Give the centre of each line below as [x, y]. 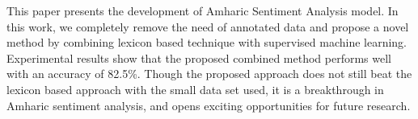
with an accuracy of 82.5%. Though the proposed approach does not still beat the [209, 74]
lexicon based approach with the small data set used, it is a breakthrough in [195, 89]
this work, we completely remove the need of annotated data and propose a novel [208, 26]
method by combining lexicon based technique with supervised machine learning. [207, 42]
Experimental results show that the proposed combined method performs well [199, 57]
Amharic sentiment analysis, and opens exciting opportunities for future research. [209, 105]
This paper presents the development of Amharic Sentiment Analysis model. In [203, 10]
